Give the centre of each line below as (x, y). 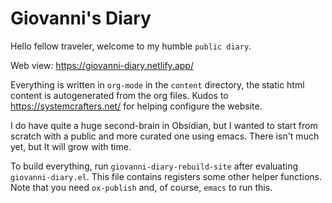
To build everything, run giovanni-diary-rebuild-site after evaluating (154, 166)
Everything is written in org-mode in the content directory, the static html (157, 84)
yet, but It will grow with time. (71, 146)
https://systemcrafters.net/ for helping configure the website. (136, 106)
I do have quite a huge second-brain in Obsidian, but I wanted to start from (164, 125)
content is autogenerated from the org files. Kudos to (119, 95)
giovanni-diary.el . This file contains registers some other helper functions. (166, 176)
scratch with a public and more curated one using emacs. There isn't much (165, 136)
